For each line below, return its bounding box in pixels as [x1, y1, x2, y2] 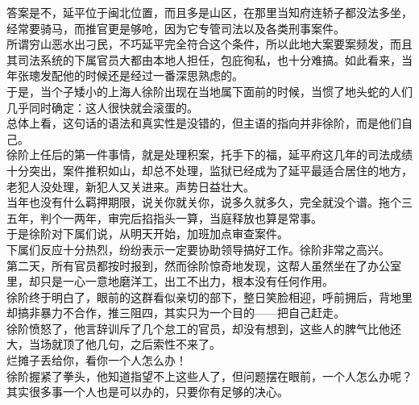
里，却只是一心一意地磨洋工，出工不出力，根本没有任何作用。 [6, 273, 334, 290]
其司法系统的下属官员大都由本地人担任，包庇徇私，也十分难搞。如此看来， [6, 51, 401, 68]
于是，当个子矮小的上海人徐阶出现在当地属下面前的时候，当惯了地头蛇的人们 [6, 82, 413, 99]
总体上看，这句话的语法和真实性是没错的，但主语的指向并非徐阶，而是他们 [6, 115, 401, 132]
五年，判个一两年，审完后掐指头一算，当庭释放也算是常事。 [6, 209, 322, 226]
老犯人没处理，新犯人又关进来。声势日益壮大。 [6, 177, 255, 194]
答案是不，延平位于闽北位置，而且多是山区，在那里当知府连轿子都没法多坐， [6, 4, 413, 20]
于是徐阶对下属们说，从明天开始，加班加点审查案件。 [6, 225, 288, 242]
